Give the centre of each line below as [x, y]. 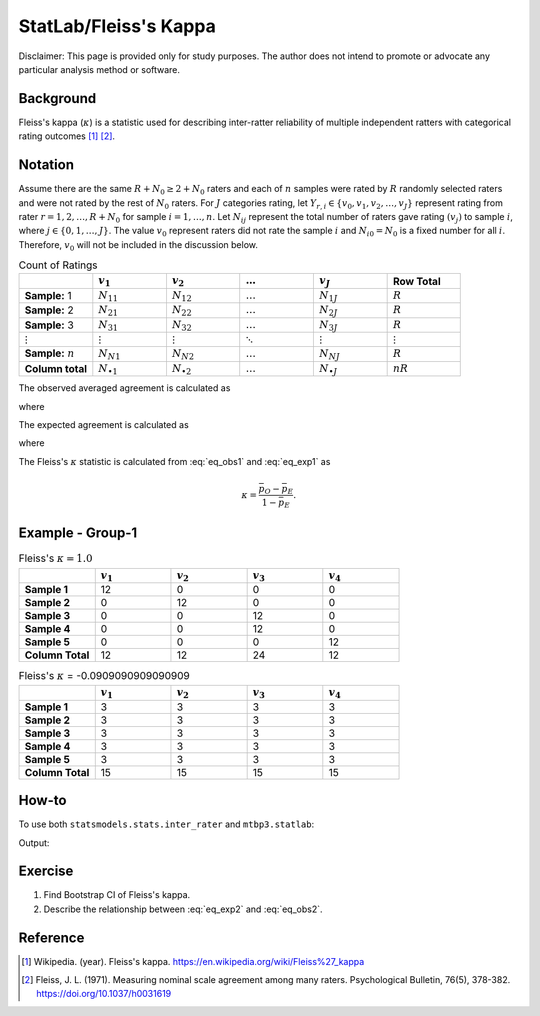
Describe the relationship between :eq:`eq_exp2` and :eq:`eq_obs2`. [183, 909]
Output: [34, 842]
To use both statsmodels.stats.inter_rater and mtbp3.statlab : [166, 824]
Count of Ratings [58, 265]
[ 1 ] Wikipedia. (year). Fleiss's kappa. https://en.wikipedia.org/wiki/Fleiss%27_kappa [193, 961]
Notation [46, 165]
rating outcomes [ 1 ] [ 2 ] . [66, 136]
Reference [51, 937]
